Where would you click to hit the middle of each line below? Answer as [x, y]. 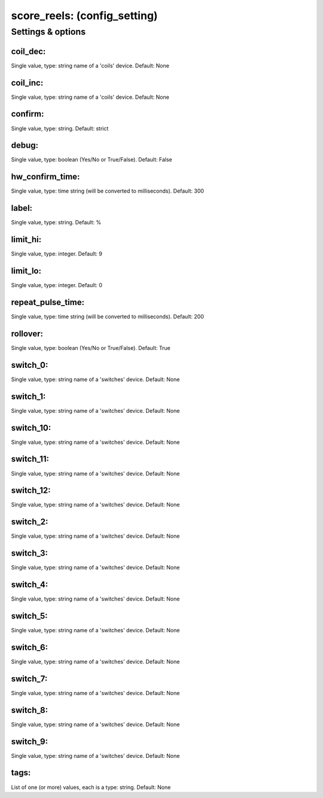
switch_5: [29, 616]
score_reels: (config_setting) [84, 16]
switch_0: [30, 365]
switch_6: [29, 647]
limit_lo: [26, 271]
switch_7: [29, 679]
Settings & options [48, 32]
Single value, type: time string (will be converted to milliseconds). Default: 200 [108, 316]
